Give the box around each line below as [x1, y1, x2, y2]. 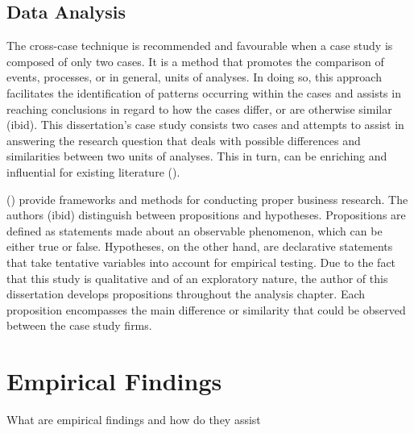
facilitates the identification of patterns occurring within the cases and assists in [6, 84, 401, 101]
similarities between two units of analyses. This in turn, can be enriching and [6, 148, 387, 164]
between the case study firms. [6, 317, 152, 334]
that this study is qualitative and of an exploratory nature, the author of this [6, 269, 388, 286]
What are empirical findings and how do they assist [6, 411, 261, 428]
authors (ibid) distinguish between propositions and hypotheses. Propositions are [6, 206, 406, 223]
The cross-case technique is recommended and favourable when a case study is [6, 37, 393, 54]
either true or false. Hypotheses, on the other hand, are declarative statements [6, 238, 393, 255]
